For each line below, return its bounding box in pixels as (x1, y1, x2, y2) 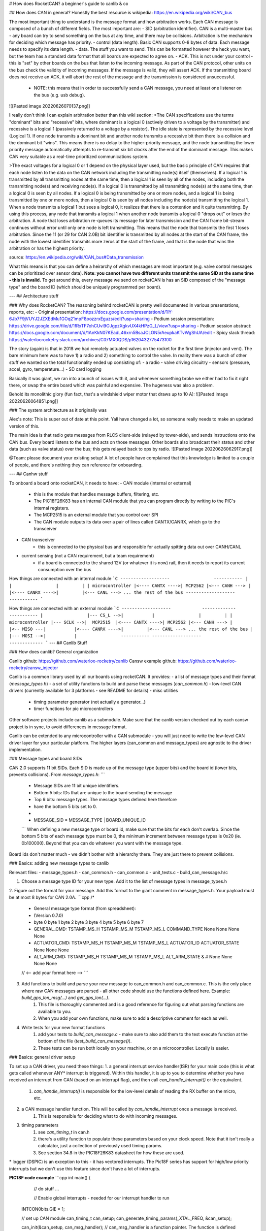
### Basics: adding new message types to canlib (9, 860, 109, 866)
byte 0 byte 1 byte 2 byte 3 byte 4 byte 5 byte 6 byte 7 (33, 919, 144, 925)
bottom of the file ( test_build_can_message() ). (38, 1038, 132, 1044)
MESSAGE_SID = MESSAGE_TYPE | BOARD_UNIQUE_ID (33, 817, 146, 823)
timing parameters (21, 1122, 59, 1128)
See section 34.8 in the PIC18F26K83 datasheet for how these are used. (38, 1150, 185, 1156)
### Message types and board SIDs (9, 756, 82, 762)
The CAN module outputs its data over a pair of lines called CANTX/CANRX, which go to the (33, 518, 220, 524)
